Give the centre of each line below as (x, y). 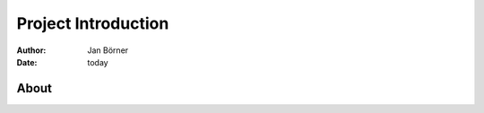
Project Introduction (93, 23)
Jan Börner (108, 50)
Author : (31, 50)
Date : (27, 62)
